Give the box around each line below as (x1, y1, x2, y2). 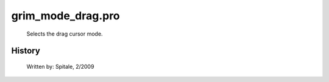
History (11, 46, 41, 56)
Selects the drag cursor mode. (26, 30, 103, 37)
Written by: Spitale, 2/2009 (26, 63, 94, 70)
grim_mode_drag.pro (11, 9, 120, 22)
